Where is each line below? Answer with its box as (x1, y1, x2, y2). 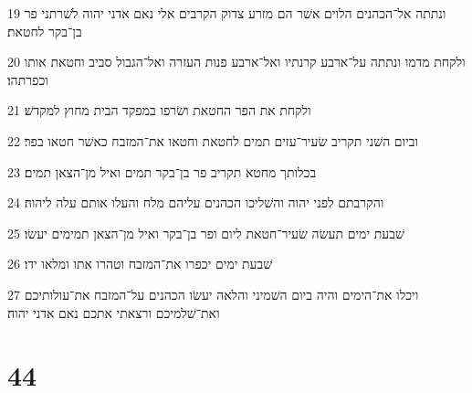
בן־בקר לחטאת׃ (7, 21, 82, 40)
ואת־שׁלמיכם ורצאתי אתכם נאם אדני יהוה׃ (7, 303, 220, 322)
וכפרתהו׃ (7, 69, 48, 89)
